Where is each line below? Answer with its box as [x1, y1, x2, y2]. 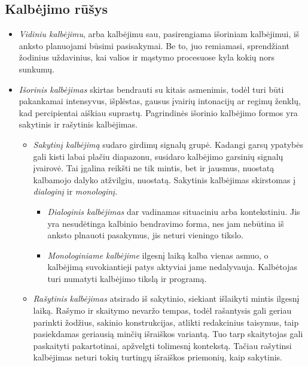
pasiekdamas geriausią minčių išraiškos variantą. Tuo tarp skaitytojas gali [33, 327, 303, 340]
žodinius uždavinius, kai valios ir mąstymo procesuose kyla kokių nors [19, 51, 275, 63]
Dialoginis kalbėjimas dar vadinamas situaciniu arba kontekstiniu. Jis [47, 205, 300, 217]
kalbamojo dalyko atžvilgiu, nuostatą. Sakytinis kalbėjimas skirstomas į [33, 173, 296, 186]
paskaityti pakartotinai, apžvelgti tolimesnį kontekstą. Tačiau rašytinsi [33, 339, 292, 351]
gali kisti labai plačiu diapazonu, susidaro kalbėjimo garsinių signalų [33, 150, 283, 162]
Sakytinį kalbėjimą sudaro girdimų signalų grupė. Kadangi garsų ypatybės [33, 138, 303, 150]
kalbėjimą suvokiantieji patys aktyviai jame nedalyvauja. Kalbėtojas [47, 260, 297, 273]
